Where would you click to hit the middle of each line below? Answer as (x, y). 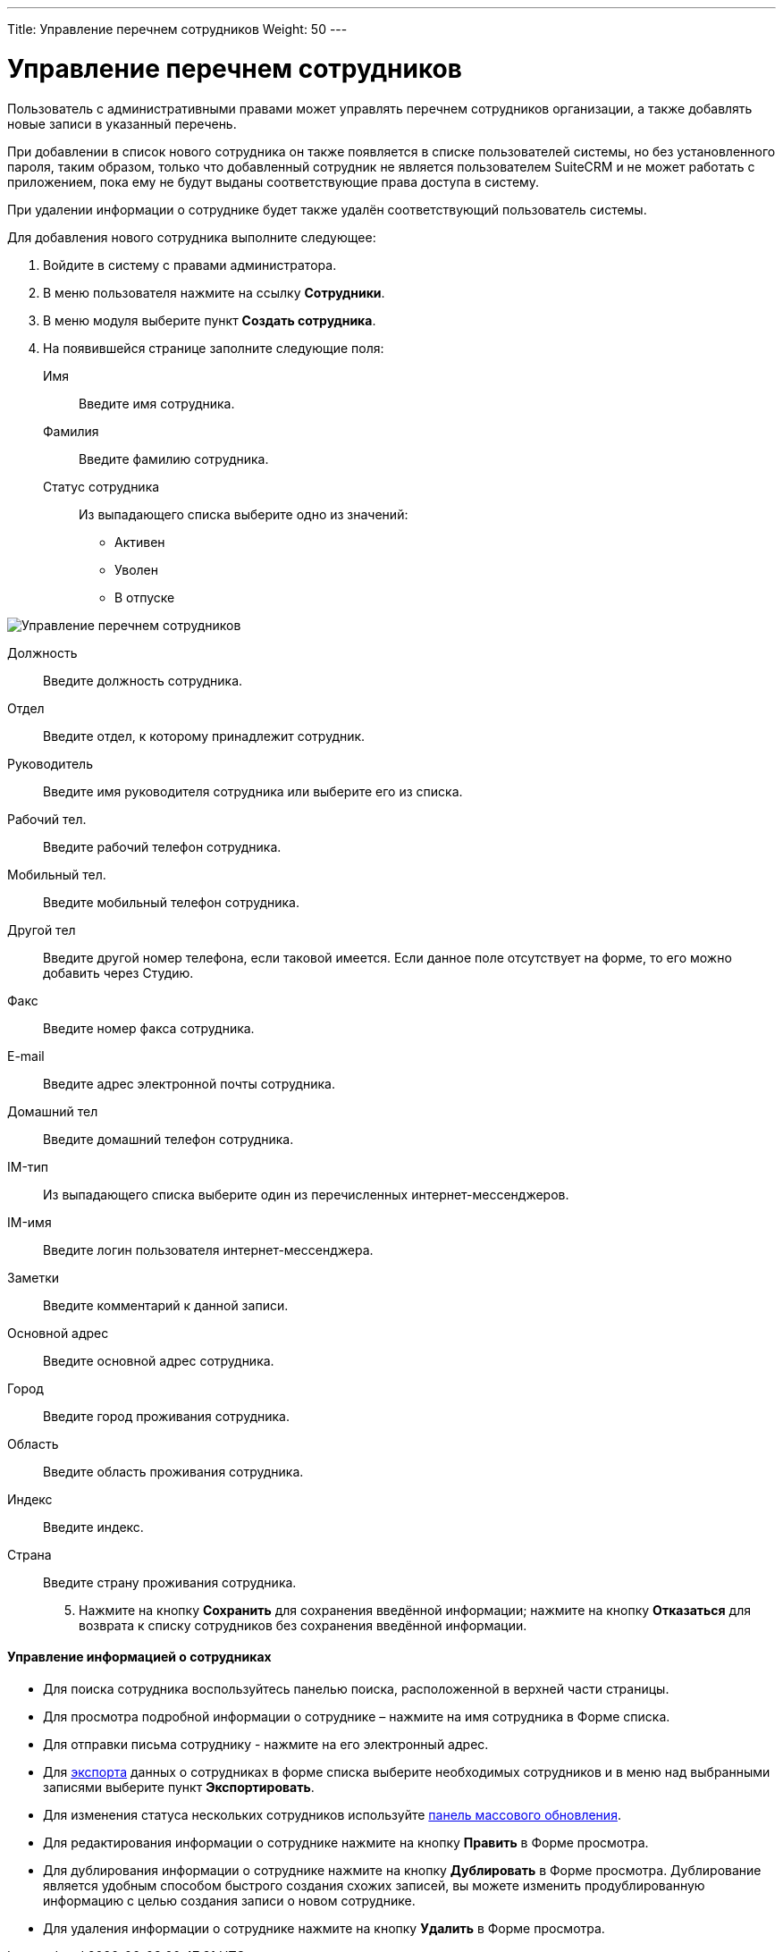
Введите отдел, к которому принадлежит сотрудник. (204, 736)
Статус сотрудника (101, 486)
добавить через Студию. (118, 972)
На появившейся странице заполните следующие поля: (214, 348)
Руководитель (50, 763)
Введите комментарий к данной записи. (166, 1305)
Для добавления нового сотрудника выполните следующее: (192, 237)
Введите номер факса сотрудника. (149, 1028)
